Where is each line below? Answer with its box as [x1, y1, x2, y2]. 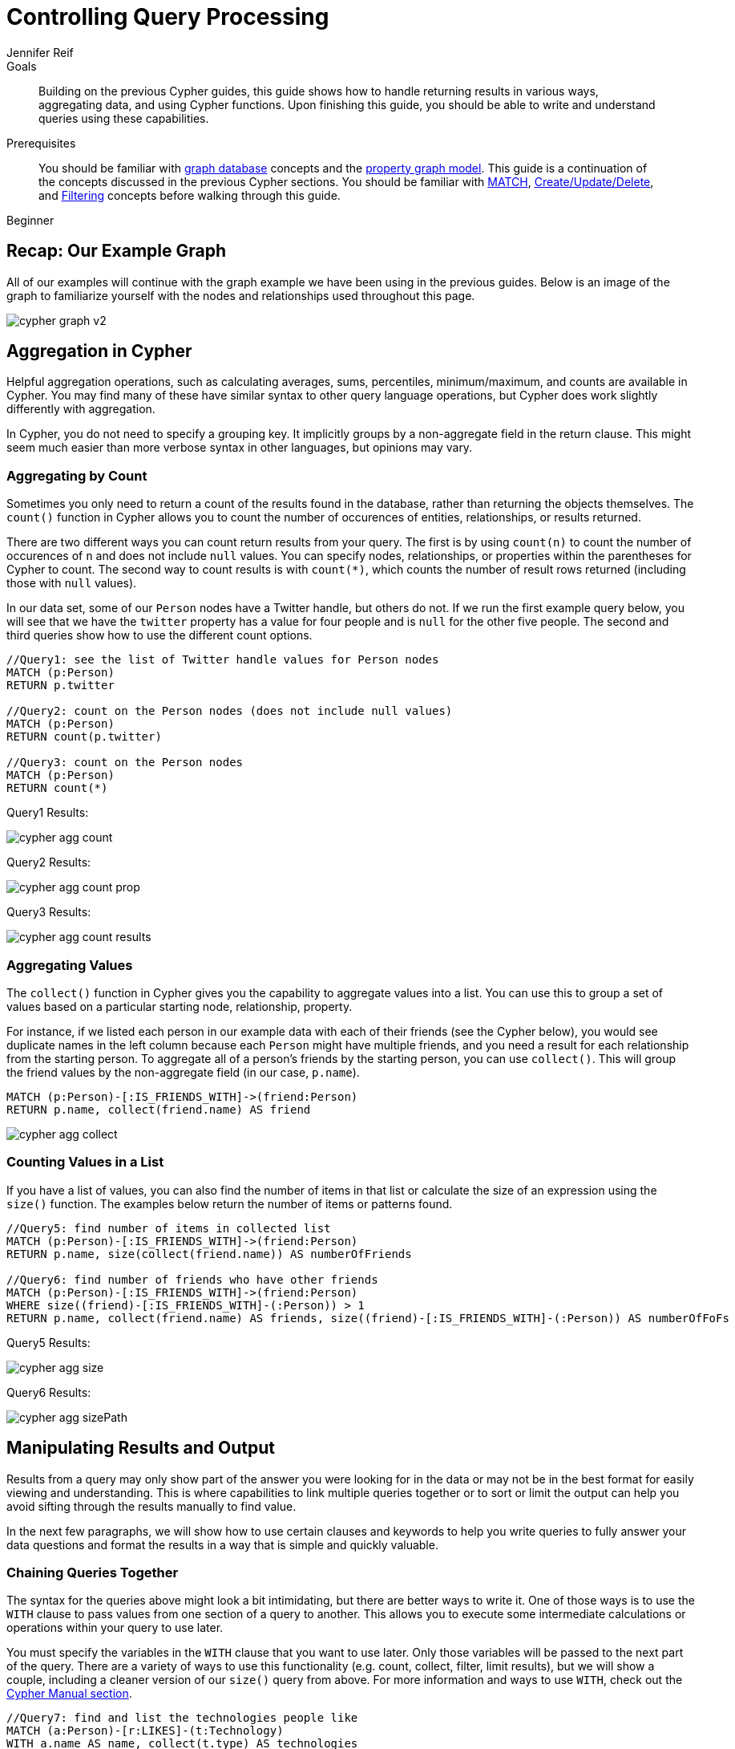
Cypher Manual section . [6, 1686, 132, 1701]
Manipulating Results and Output [6, 1438, 275, 1459]
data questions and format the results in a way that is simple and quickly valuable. [6, 1537, 438, 1552]
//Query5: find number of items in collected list [6, 1221, 331, 1235]
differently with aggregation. [6, 402, 155, 416]
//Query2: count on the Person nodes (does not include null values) [6, 704, 453, 718]
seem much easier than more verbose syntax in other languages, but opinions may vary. [6, 440, 473, 455]
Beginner [6, 213, 55, 227]
